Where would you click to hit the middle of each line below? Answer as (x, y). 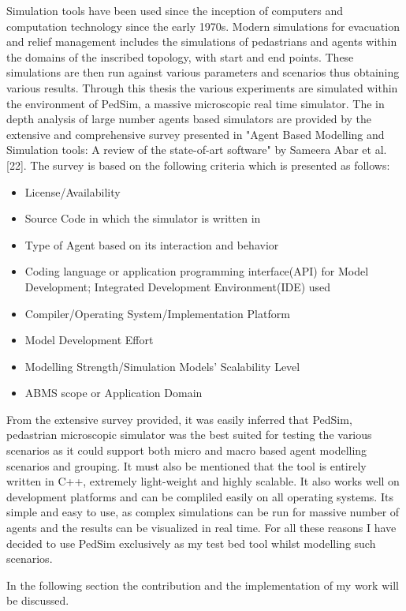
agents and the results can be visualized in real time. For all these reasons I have (201, 528)
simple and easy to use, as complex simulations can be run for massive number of (203, 512)
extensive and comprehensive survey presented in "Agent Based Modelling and (196, 134)
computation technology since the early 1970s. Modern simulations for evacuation (203, 26)
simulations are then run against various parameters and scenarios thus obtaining (203, 72)
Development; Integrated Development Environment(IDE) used (178, 286)
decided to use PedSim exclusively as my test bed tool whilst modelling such (191, 543)
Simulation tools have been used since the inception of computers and (175, 10)
